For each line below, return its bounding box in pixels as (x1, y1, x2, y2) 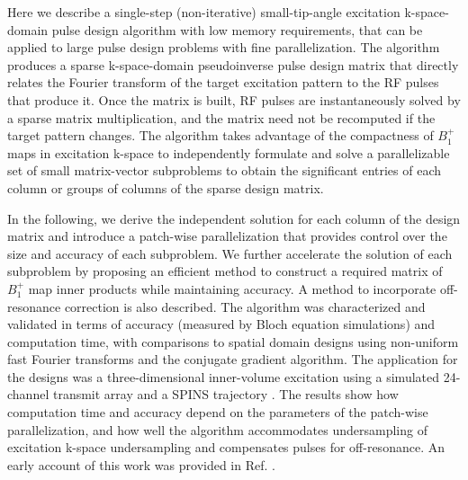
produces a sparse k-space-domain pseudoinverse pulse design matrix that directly (7, 55, 459, 74)
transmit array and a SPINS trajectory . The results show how (52, 385, 399, 404)
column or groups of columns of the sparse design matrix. (7, 178, 324, 197)
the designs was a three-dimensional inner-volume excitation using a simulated (7, 367, 440, 386)
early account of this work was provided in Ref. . (7, 455, 275, 474)
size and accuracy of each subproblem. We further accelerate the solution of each (7, 244, 453, 262)
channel (7, 385, 49, 404)
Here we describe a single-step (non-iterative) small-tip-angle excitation (7, 3, 400, 21)
